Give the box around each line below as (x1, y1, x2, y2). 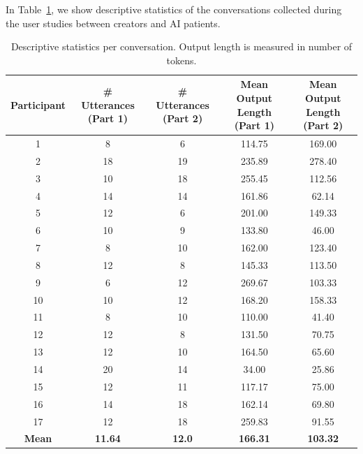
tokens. (166, 52, 197, 67)
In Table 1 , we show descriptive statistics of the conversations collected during (6, 2, 342, 16)
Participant (10, 97, 66, 112)
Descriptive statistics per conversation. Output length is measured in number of (10, 39, 353, 54)
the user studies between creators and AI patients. (6, 15, 221, 30)
